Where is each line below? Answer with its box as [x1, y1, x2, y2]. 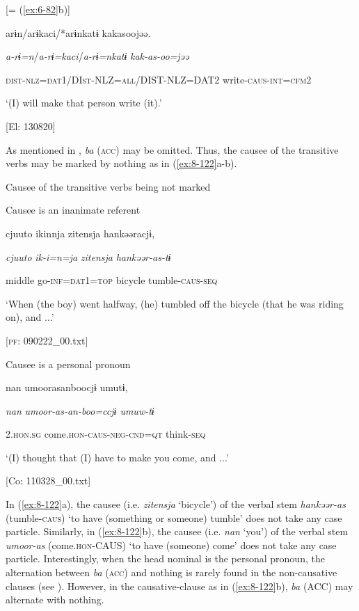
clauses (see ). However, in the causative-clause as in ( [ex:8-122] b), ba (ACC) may [6, 578, 353, 593]
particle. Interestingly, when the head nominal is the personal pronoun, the [6, 551, 325, 566]
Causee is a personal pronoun [6, 356, 131, 371]
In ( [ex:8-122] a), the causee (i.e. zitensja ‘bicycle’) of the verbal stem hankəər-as [6, 497, 346, 511]
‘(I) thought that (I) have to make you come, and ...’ [6, 450, 229, 464]
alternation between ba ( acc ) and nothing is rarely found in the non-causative [6, 565, 337, 580]
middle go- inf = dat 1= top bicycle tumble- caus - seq [6, 273, 218, 287]
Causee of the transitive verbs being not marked [6, 179, 211, 193]
